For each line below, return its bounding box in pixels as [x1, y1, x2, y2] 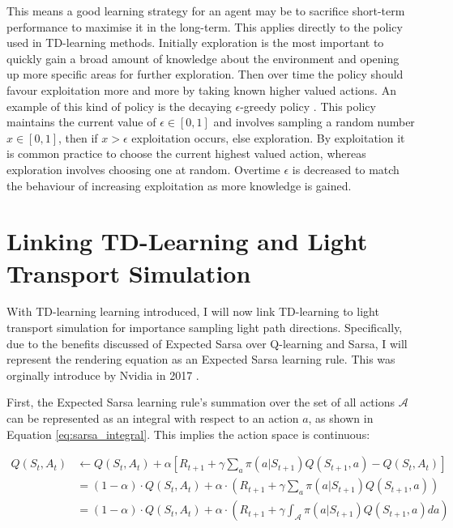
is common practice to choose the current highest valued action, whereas [6, 145, 366, 162]
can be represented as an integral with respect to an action [6, 410, 299, 426]
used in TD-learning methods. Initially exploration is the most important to [6, 34, 384, 51]
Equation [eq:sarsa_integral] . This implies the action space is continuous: [6, 425, 370, 442]
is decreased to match [292, 160, 400, 177]
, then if [58, 129, 98, 146]
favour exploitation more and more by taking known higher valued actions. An [6, 81, 396, 98]
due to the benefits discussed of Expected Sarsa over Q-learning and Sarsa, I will [6, 334, 408, 351]
